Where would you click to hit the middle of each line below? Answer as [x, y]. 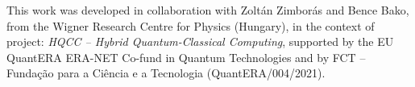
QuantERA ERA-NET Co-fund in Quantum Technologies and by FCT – [186, 57]
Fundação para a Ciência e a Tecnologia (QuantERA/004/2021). [166, 73]
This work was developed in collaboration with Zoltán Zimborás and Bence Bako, [208, 10]
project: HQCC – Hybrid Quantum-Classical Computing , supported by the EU [200, 41]
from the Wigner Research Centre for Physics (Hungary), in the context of [191, 25]
